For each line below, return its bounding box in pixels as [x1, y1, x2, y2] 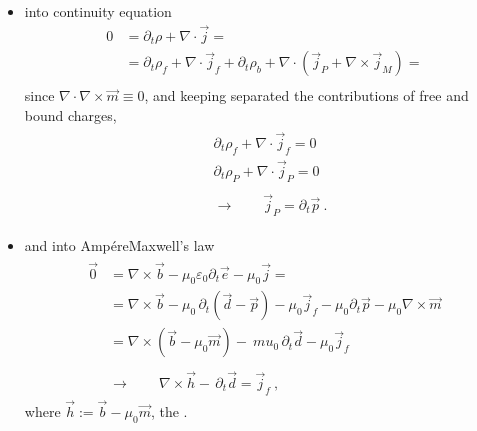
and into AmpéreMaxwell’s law [24, 234, 215, 255]
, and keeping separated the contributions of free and [144, 85, 469, 106]
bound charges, [24, 104, 117, 125]
